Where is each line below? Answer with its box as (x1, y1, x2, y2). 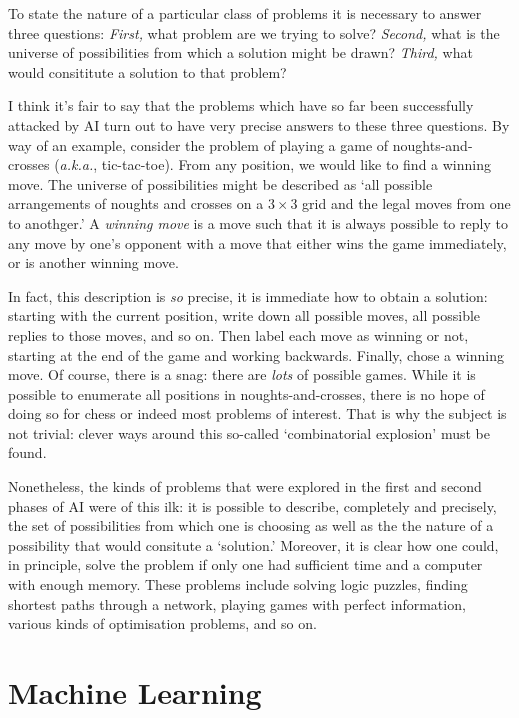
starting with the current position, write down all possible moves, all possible (8, 305, 481, 326)
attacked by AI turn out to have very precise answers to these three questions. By (8, 114, 510, 135)
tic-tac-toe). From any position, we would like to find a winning (101, 154, 492, 175)
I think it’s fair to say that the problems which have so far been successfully (8, 95, 474, 116)
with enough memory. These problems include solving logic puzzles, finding (8, 574, 468, 595)
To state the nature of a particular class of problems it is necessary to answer (8, 3, 482, 23)
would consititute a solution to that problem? (8, 61, 287, 82)
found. (8, 442, 47, 463)
